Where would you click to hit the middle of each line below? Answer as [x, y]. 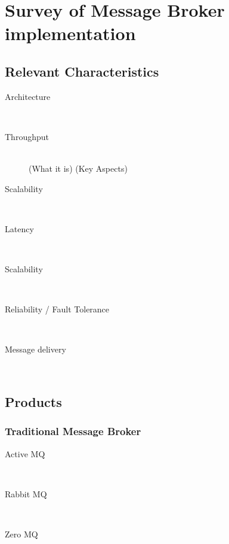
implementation [70, 33]
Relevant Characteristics [82, 71]
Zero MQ [21, 534]
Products [33, 402]
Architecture [28, 96]
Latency [19, 228]
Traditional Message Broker [73, 431]
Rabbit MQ [26, 493]
